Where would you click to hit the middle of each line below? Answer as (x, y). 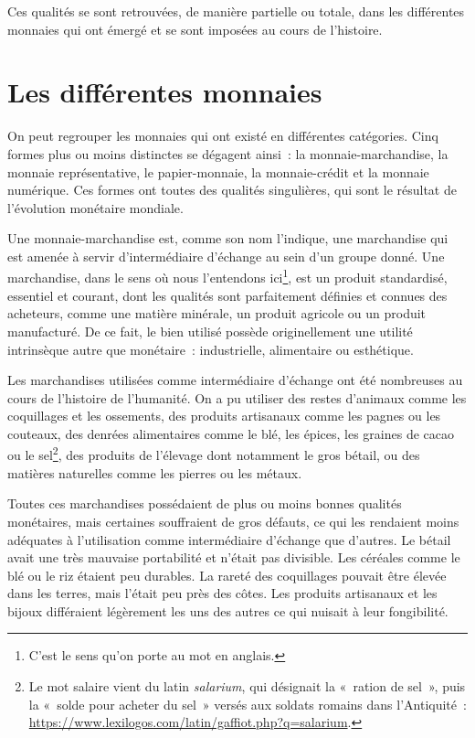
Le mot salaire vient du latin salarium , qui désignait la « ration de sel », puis (247, 686)
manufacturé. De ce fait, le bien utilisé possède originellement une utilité (210, 331)
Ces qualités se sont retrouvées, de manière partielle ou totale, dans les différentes (236, 11)
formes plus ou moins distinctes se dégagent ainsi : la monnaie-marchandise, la (228, 153)
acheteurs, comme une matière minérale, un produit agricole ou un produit (217, 313)
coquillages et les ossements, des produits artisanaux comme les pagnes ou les (224, 416)
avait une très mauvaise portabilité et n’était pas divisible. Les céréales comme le (234, 557)
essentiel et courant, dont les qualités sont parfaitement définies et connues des (227, 295)
